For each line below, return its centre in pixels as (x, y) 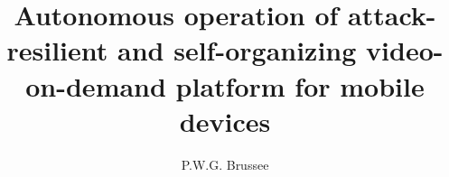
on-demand (96, 85)
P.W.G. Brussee (225, 164)
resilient (57, 50)
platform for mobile (300, 85)
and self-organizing (237, 50)
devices (225, 121)
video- (405, 50)
